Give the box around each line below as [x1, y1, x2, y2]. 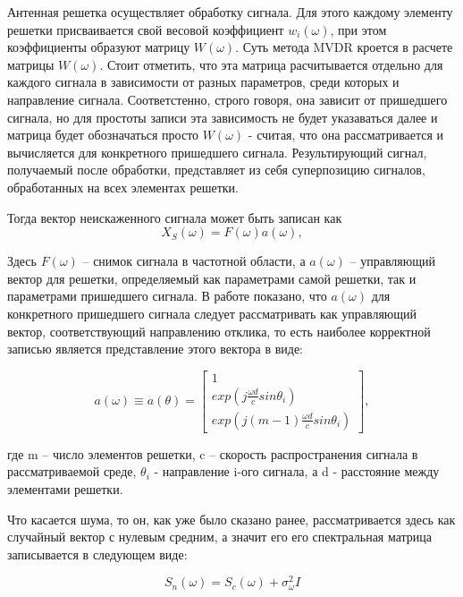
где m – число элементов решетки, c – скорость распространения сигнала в [7, 444, 418, 463]
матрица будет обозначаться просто [7, 125, 199, 144]
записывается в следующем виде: [7, 544, 188, 563]
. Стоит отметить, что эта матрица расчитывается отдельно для [99, 55, 443, 73]
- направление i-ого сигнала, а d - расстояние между [154, 462, 440, 481]
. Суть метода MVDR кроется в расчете [235, 38, 453, 56]
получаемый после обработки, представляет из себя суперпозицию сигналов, [7, 160, 425, 179]
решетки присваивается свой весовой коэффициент [7, 20, 284, 38]
